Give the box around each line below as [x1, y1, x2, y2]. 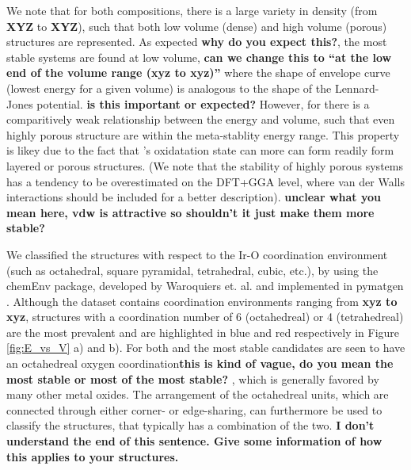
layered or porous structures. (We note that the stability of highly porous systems [6, 157, 403, 174]
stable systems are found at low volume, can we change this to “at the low [6, 48, 392, 65]
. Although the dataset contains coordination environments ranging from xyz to [6, 292, 398, 309]
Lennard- [334, 79, 379, 96]
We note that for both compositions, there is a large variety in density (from [6, 2, 378, 18]
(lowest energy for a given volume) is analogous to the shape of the [6, 79, 332, 96]
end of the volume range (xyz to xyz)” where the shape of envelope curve [6, 64, 390, 81]
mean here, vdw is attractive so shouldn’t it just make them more [6, 204, 375, 220]
